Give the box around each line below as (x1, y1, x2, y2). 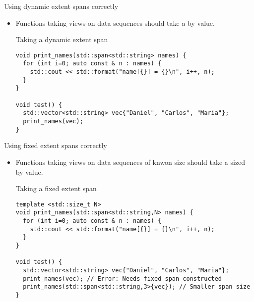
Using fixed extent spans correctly (4, 140, 107, 151)
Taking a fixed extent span (15, 183, 97, 194)
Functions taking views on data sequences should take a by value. (15, 17, 215, 28)
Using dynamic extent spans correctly (4, 1, 119, 11)
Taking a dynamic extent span (15, 34, 108, 45)
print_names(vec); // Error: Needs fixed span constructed (23, 275, 222, 282)
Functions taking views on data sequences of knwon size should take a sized (15, 156, 246, 167)
